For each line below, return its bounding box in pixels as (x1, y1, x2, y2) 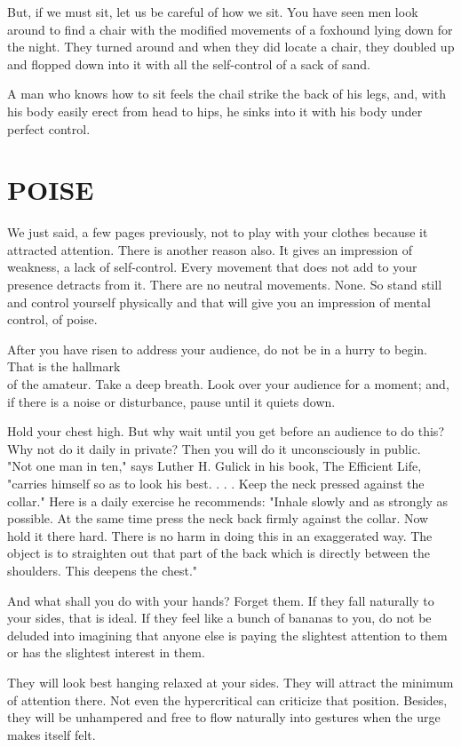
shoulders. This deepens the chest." (7, 560, 198, 579)
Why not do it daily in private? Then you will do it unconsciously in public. (7, 439, 421, 457)
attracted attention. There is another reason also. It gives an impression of (7, 240, 413, 258)
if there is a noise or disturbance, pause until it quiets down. (7, 392, 336, 410)
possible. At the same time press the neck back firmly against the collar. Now (7, 509, 429, 528)
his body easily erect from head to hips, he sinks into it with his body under (7, 101, 423, 120)
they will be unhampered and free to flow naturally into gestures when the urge (7, 708, 441, 727)
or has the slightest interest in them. (7, 643, 205, 662)
